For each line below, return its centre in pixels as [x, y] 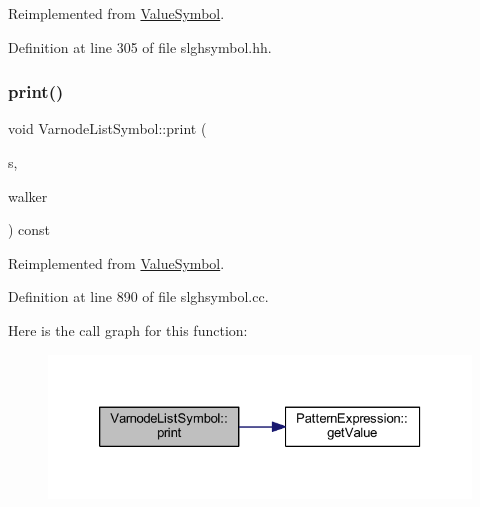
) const [29, 229]
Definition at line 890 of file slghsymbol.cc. [138, 296]
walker [28, 195]
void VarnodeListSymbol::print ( [107, 128]
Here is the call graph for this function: [128, 329]
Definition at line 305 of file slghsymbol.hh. [140, 46]
